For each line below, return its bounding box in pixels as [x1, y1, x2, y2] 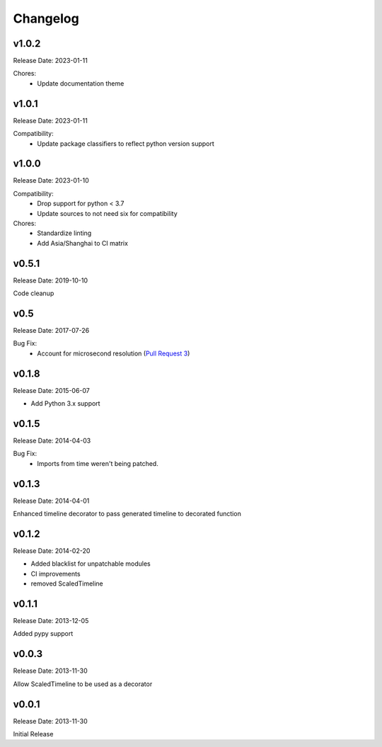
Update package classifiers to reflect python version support [37, 139, 215, 148]
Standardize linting [37, 229, 92, 237]
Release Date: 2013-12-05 [13, 617, 89, 625]
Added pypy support [13, 629, 74, 638]
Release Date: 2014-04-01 [13, 496, 90, 505]
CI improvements [30, 569, 81, 578]
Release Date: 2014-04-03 [13, 436, 91, 445]
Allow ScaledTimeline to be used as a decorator [13, 680, 153, 688]
